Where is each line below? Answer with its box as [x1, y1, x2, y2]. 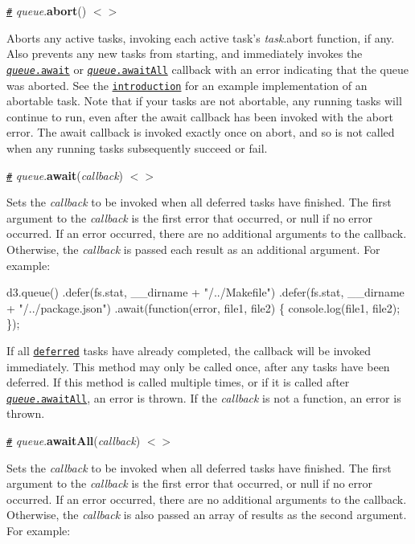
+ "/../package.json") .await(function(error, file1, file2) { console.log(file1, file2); [6, 299, 401, 316]
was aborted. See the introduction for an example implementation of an [6, 76, 368, 93]
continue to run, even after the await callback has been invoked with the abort [6, 108, 393, 125]
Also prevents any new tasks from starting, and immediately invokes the [6, 45, 363, 62]
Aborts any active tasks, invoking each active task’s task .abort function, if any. [6, 29, 395, 46]
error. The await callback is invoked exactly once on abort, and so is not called [6, 124, 395, 141]
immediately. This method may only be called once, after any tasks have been [6, 358, 390, 374]
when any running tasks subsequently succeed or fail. [6, 139, 268, 156]
